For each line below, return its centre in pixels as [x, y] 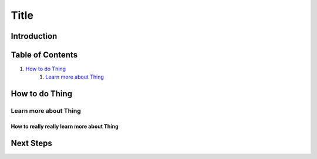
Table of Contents [44, 55]
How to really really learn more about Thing [65, 127]
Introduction [34, 36]
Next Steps [31, 143]
